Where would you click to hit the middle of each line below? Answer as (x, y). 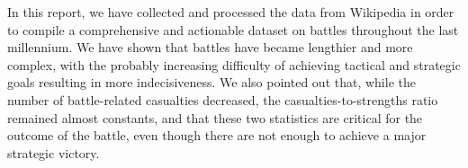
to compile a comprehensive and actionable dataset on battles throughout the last (233, 29)
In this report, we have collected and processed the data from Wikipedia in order (231, 12)
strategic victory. (54, 152)
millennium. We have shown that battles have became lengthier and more (210, 47)
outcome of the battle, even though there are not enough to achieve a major (217, 135)
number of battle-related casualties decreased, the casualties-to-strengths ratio (223, 99)
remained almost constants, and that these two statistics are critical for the (215, 117)
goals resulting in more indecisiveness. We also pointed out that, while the (211, 82)
